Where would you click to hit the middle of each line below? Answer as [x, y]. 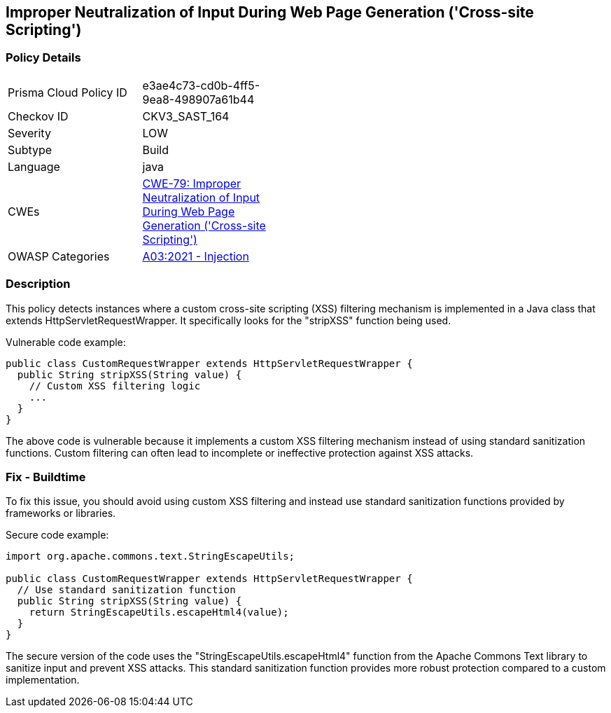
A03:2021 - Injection [196, 256]
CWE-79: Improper [192, 183]
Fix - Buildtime [46, 477]
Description [38, 284]
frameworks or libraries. [61, 513]
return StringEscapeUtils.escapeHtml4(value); [159, 612]
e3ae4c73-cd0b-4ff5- [201, 85]
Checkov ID [38, 116]
